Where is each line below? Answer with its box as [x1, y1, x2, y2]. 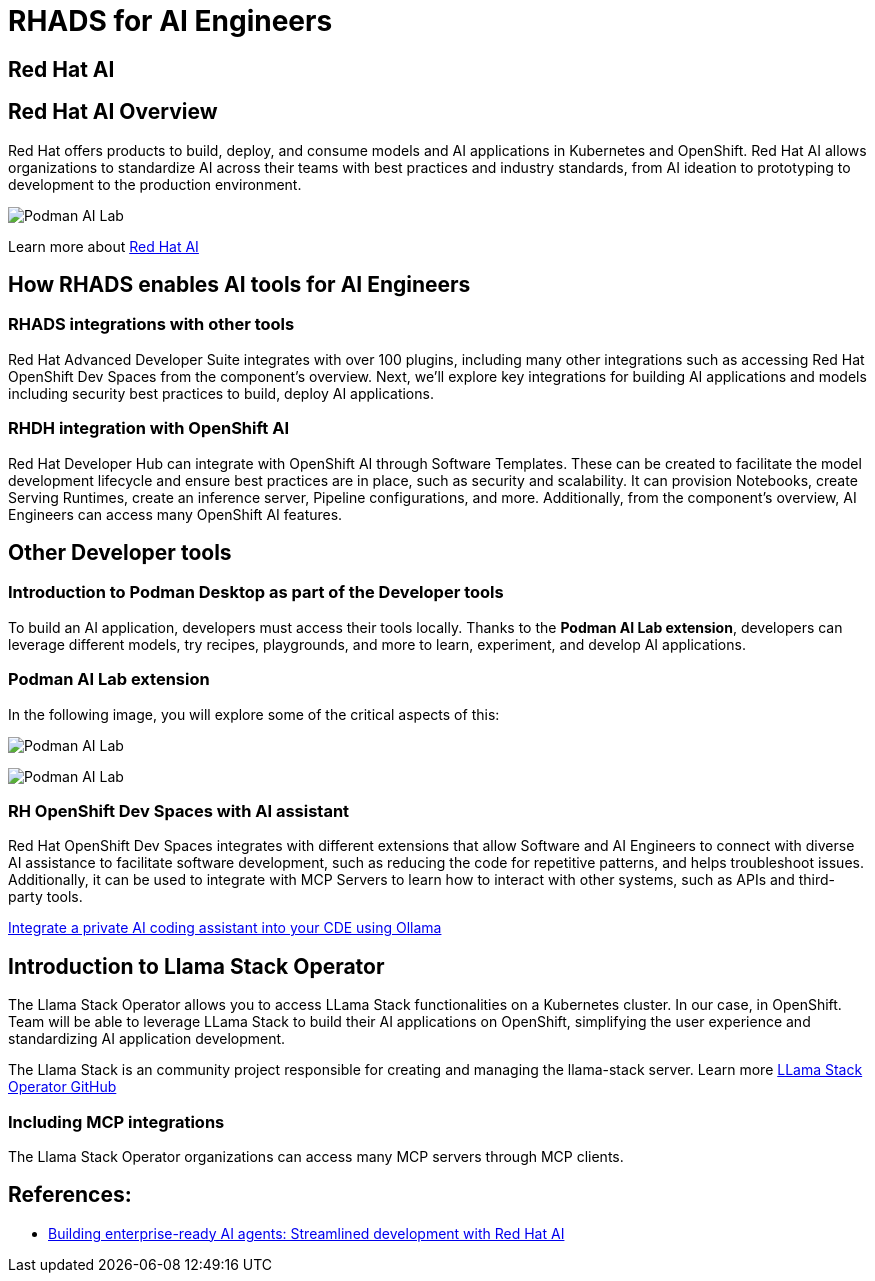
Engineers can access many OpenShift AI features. [8, 505, 343, 523]
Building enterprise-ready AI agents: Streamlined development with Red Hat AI [48, 1224, 565, 1242]
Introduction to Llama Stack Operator [8, 953, 385, 979]
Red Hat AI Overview [8, 99, 218, 125]
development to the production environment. [8, 175, 302, 193]
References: [8, 1182, 132, 1208]
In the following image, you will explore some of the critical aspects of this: [8, 705, 500, 723]
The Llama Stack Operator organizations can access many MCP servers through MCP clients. [8, 1147, 624, 1165]
